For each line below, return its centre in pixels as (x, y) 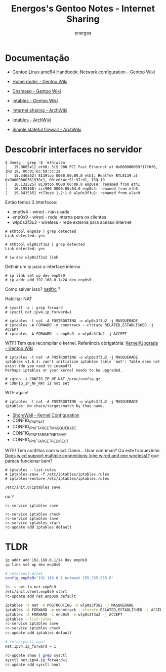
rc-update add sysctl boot (33, 665)
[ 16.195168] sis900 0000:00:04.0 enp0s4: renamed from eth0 (72, 189)
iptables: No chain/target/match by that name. (55, 406)
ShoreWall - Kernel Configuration (46, 415)
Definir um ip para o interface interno (43, 266)
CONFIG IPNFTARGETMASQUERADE (44, 427)
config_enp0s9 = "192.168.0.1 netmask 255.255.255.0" (59, 578)
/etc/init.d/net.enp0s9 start (36, 592)
